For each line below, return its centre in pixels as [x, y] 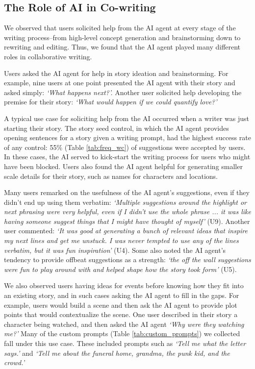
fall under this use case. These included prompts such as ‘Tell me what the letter [125, 343]
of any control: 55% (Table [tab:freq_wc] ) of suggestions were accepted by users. [125, 147]
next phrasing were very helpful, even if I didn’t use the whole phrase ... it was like [127, 211]
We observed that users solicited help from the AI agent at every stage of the [120, 28]
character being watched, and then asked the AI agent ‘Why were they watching [124, 324]
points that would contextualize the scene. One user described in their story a [121, 314]
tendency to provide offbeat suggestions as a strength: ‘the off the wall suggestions [127, 259]
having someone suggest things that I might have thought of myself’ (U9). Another [127, 221]
